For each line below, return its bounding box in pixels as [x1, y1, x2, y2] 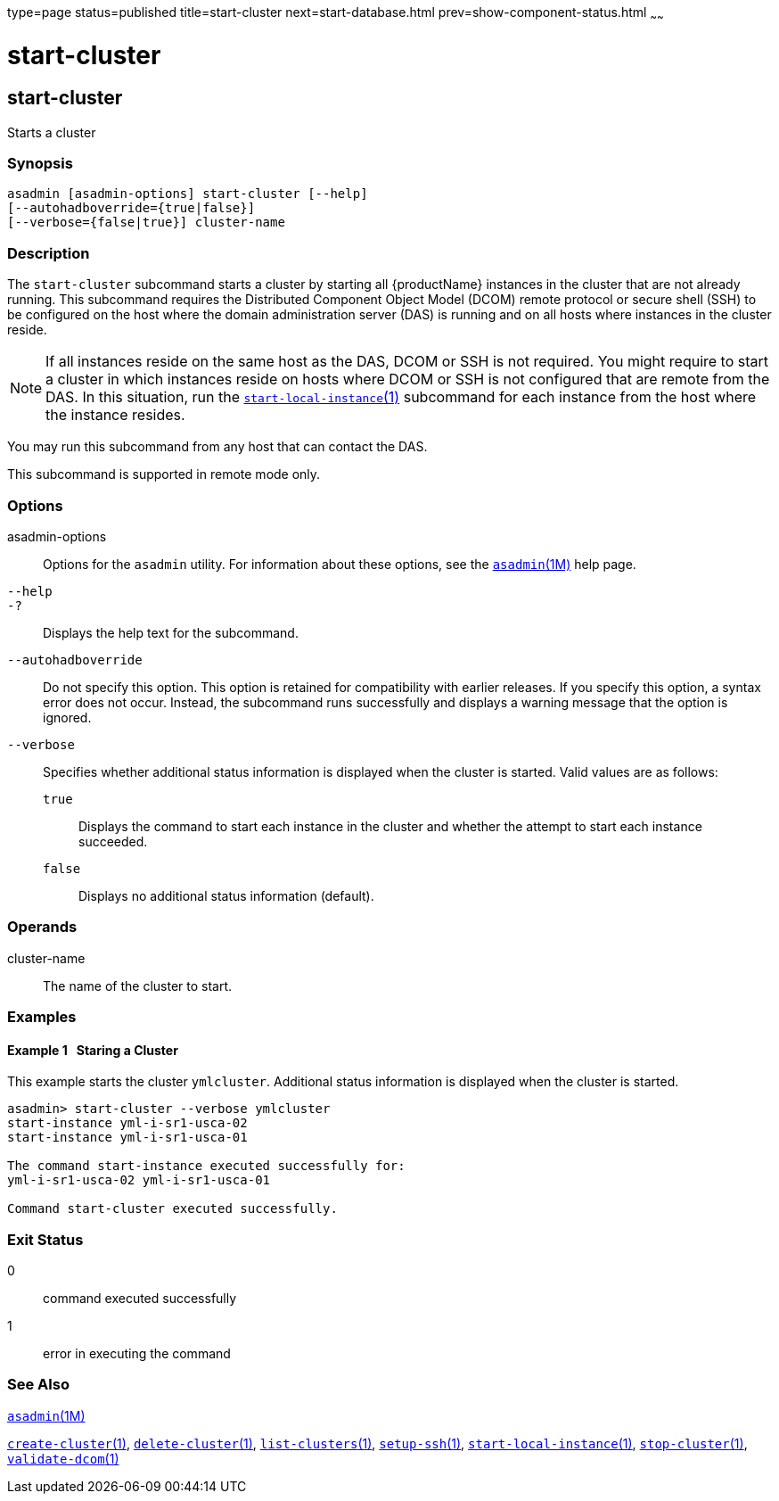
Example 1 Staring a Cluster [7, 1042, 178, 1058]
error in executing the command [43, 1346, 231, 1362]
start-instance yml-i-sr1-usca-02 [7, 1116, 248, 1131]
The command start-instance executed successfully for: [7, 1159, 406, 1174]
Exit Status [7, 1230, 84, 1249]
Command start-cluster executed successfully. [7, 1201, 338, 1216]
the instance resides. [45, 406, 185, 425]
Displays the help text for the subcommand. [43, 624, 299, 640]
